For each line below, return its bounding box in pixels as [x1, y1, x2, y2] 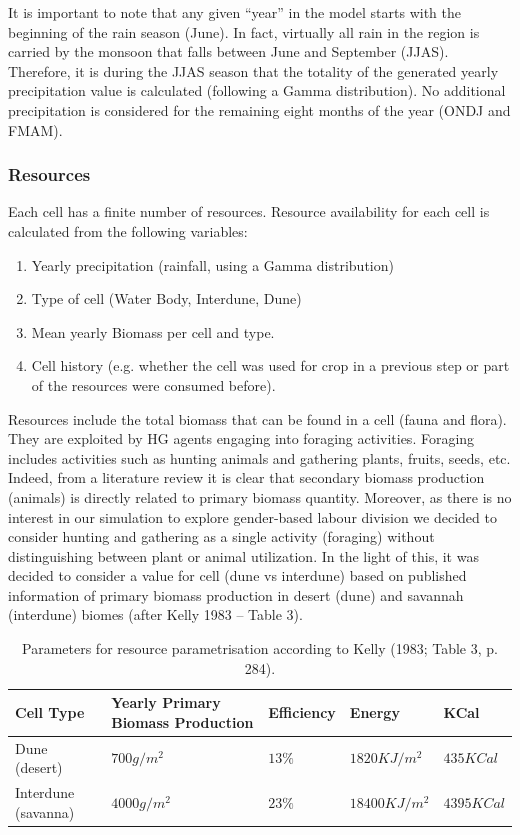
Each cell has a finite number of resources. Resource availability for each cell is [8, 201, 490, 222]
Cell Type [15, 702, 85, 723]
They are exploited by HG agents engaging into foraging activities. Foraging [8, 428, 475, 449]
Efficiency [268, 702, 336, 723]
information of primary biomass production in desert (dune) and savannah [8, 584, 464, 605]
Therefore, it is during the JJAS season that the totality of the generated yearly [8, 60, 499, 81]
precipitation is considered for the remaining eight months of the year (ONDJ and [8, 99, 511, 120]
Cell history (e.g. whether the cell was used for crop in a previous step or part [31, 355, 510, 376]
